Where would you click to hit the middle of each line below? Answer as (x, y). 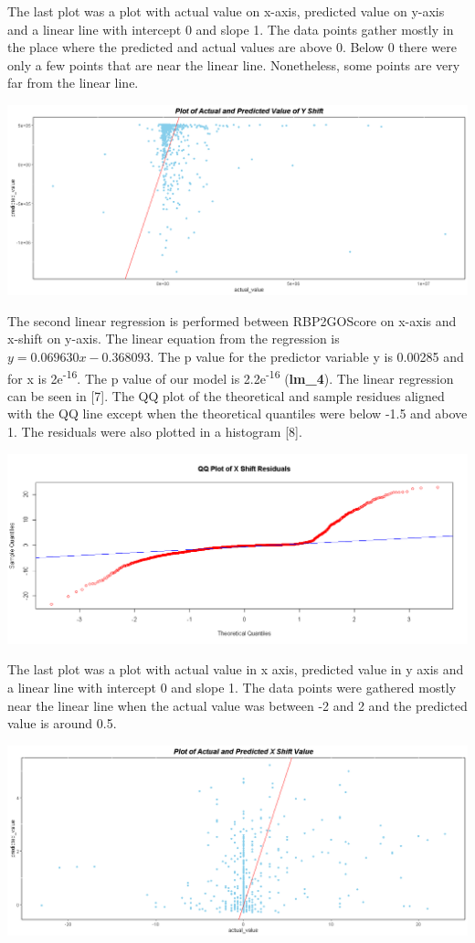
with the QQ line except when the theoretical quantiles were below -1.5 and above (237, 413)
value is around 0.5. (62, 723)
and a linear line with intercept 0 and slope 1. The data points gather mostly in (231, 29)
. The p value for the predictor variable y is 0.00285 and (307, 356)
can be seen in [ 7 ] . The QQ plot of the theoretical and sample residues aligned (226, 395)
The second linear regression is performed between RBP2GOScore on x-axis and (232, 320)
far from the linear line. (73, 83)
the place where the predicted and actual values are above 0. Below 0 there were (232, 47)
